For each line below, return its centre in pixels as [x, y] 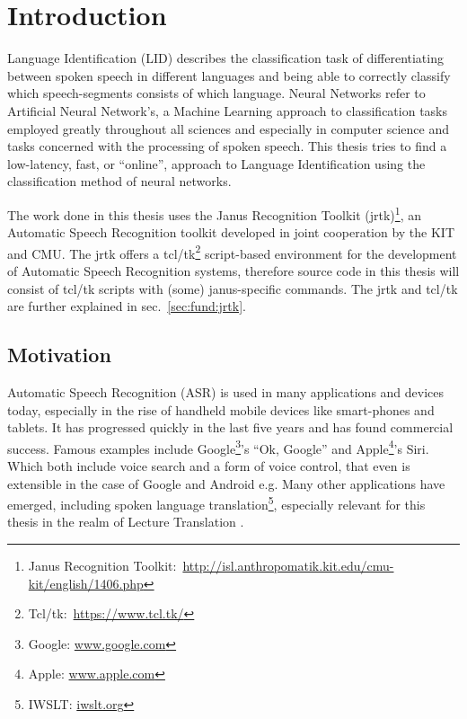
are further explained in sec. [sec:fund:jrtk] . [127, 306]
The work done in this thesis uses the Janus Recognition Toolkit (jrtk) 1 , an [215, 213]
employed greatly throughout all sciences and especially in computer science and [228, 128]
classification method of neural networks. [119, 181]
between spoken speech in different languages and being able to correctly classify [229, 75]
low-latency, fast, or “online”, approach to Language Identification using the [216, 163]
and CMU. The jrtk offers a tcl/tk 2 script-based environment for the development [232, 252]
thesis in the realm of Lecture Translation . [126, 522]
